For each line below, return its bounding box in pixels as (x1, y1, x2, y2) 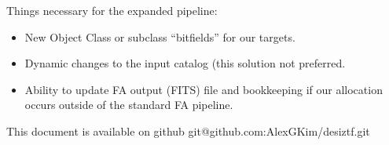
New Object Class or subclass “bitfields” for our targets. (24, 28, 295, 45)
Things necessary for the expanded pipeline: (6, 2, 218, 18)
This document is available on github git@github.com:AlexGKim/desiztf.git (6, 122, 370, 139)
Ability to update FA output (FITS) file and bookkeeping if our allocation (24, 81, 383, 97)
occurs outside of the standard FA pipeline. (24, 96, 233, 113)
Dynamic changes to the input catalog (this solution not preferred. (24, 55, 346, 71)
